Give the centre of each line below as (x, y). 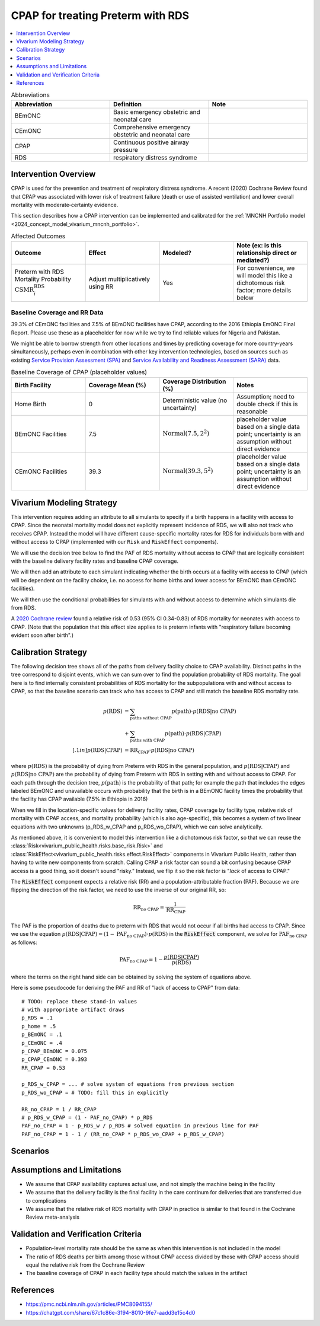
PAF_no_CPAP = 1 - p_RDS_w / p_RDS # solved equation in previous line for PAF (140, 1126)
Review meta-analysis (53, 1217)
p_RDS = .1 (37, 1018)
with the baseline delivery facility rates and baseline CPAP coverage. (95, 561)
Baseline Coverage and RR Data (57, 313)
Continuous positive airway (151, 142)
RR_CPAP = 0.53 (44, 1068)
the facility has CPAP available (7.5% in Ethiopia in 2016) (79, 799)
